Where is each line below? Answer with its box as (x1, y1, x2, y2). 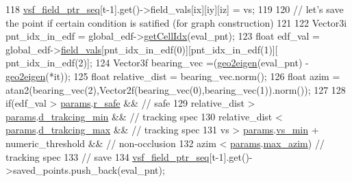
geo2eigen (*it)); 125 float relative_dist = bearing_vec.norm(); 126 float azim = (5, 68, 340, 83)
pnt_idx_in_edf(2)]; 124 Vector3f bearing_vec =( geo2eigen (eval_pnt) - (5, 55, 309, 70)
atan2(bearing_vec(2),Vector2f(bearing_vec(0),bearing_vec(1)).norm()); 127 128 (5, 82, 346, 96)
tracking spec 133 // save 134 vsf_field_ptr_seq (5, 149, 210, 164)
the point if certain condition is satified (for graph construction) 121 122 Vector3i (5, 15, 347, 29)
